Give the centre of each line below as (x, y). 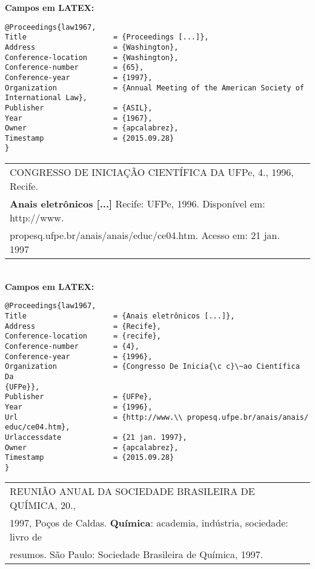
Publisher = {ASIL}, (79, 108)
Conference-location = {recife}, (83, 336)
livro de (26, 537)
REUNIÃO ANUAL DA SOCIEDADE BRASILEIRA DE (132, 491)
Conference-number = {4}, (72, 346)
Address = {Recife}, (83, 326)
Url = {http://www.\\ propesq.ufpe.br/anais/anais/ (157, 417)
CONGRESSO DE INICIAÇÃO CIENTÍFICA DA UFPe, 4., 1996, (152, 172)
